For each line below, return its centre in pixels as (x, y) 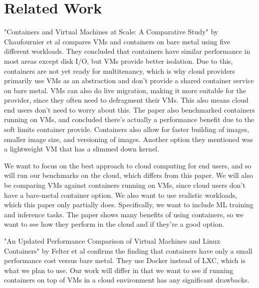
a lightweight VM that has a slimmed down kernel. (82, 149)
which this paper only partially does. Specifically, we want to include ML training (129, 205)
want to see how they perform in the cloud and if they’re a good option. (114, 224)
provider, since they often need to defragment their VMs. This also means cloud (126, 100)
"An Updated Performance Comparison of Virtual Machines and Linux (112, 241)
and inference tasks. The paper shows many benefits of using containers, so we (124, 214)
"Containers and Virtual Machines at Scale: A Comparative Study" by (111, 32)
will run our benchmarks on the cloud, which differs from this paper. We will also (129, 175)
